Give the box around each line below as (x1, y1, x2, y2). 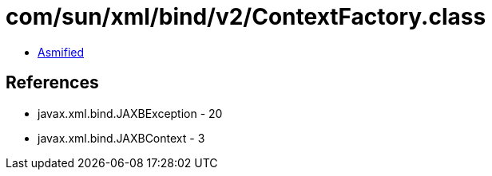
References (6, 72, 99, 93)
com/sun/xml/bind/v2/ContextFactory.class (6, 3, 486, 30)
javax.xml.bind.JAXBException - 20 (38, 106, 223, 120)
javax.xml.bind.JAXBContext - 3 (38, 131, 205, 145)
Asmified (38, 45, 85, 59)
